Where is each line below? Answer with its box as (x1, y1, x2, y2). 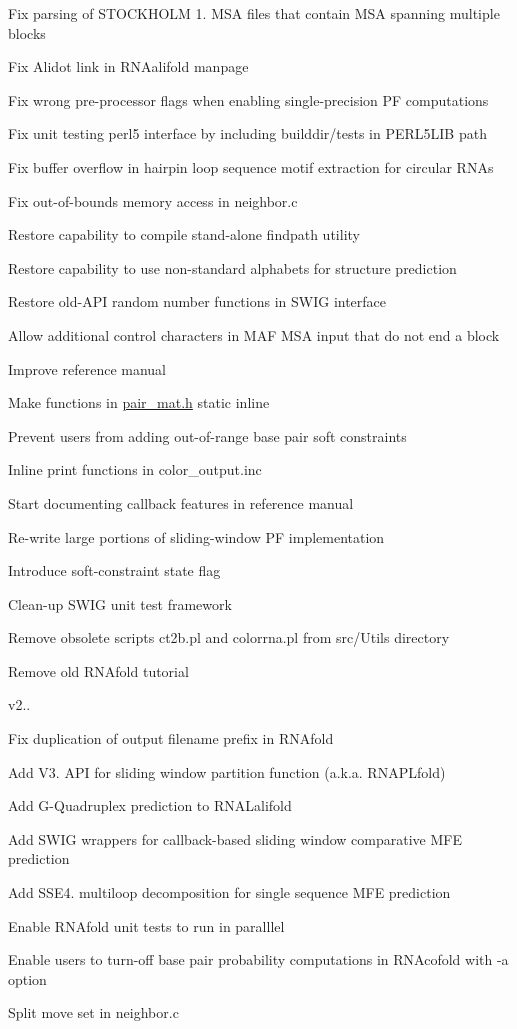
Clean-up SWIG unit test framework (8, 593, 232, 614)
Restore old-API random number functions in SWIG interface (8, 291, 387, 312)
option (8, 968, 47, 989)
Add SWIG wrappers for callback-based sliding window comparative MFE (8, 828, 462, 849)
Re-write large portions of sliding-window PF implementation (8, 526, 385, 547)
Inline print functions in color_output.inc (8, 459, 262, 480)
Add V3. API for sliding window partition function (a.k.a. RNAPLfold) (8, 761, 446, 782)
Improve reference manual (8, 358, 166, 379)
